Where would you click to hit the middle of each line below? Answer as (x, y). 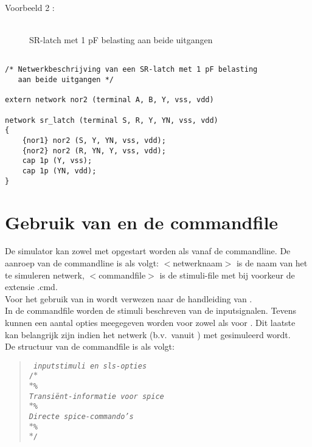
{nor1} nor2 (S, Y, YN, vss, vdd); (94, 141)
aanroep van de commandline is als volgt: (82, 263)
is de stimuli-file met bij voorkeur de (227, 275)
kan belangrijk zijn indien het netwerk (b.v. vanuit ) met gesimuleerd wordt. (148, 334)
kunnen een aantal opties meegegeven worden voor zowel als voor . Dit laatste (150, 322)
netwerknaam (198, 263)
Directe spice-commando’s (81, 417)
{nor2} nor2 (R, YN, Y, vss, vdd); (94, 151)
